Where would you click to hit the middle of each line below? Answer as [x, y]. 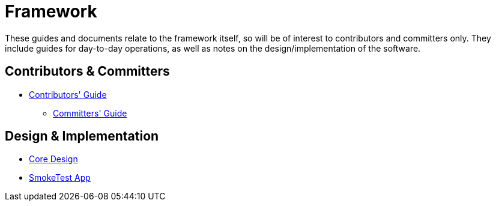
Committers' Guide [90, 113]
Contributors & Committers [87, 71]
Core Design [53, 159]
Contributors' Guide [68, 94]
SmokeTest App [60, 178]
